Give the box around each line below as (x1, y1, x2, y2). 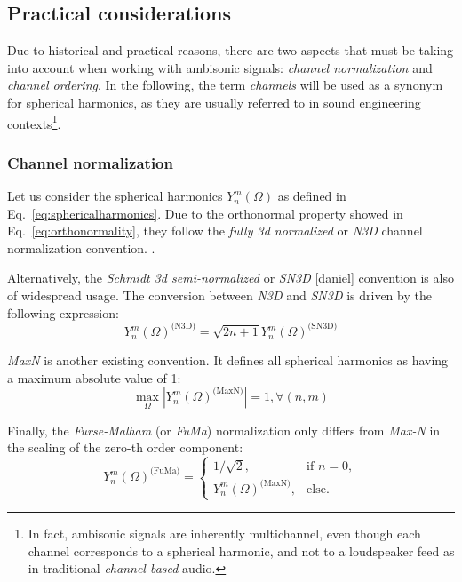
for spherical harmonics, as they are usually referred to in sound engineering (7, 92, 421, 111)
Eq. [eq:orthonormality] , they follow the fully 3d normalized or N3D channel (7, 221, 423, 240)
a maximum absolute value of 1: (7, 368, 181, 387)
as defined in (277, 187, 346, 205)
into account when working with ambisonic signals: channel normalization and (7, 58, 433, 76)
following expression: (7, 303, 119, 322)
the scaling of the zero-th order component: (7, 438, 243, 457)
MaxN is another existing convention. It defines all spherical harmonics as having (7, 351, 449, 370)
